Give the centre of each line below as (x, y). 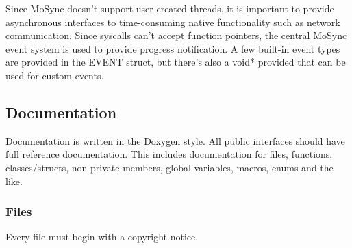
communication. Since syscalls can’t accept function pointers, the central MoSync (176, 35)
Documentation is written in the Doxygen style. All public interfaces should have (175, 140)
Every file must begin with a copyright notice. (102, 237)
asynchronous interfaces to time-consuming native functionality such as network (173, 22)
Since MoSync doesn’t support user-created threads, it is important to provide (170, 8)
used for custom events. (55, 75)
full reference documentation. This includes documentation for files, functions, (169, 154)
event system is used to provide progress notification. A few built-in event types (173, 48)
